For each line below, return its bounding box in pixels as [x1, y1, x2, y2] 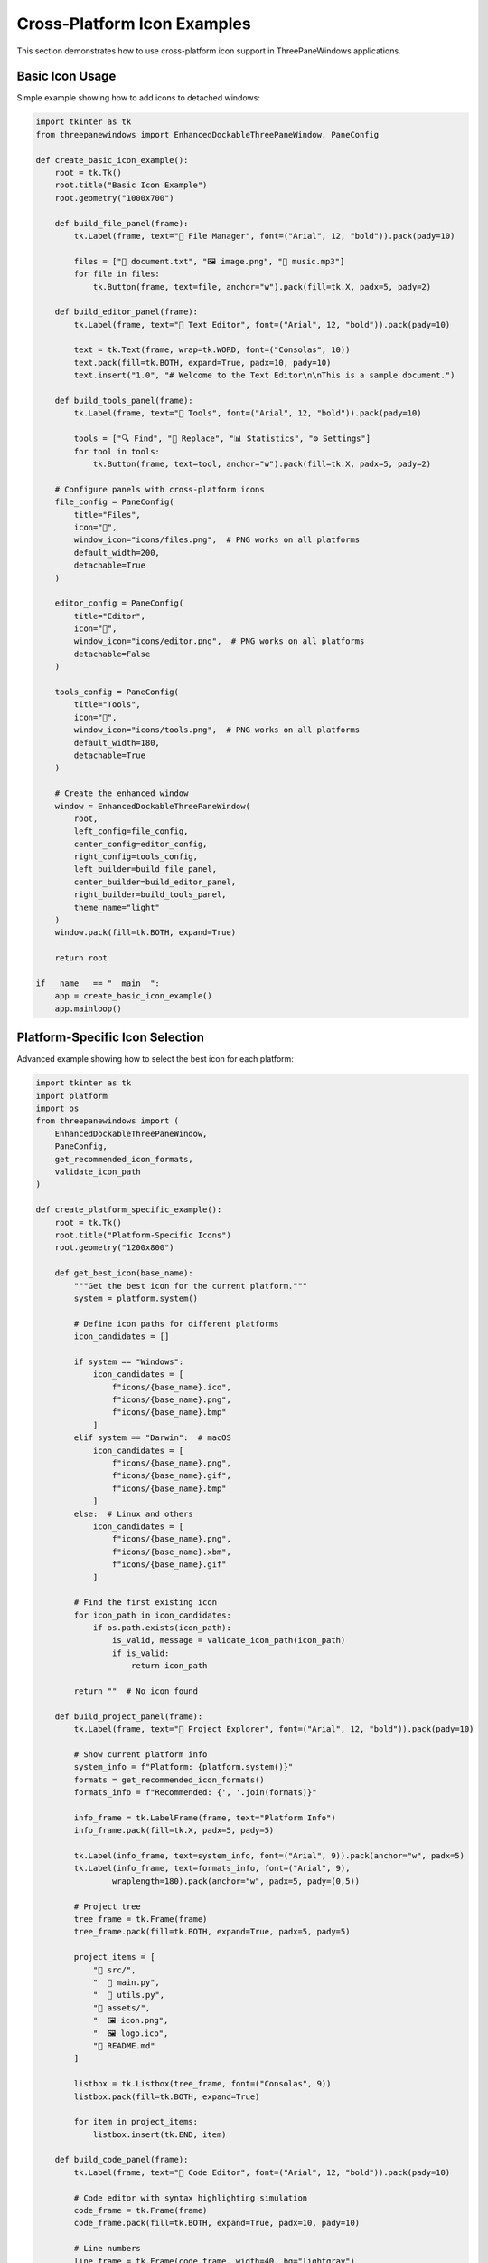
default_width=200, [73, 548, 160, 558]
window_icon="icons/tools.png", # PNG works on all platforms [73, 725, 361, 735]
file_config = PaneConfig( [54, 497, 175, 507]
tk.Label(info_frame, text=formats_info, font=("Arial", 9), [73, 1863, 351, 1874]
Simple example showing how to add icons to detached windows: [16, 92, 261, 103]
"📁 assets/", [92, 2002, 151, 2013]
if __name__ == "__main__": [35, 979, 160, 988]
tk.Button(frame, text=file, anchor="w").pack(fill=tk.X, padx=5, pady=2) [92, 282, 432, 291]
